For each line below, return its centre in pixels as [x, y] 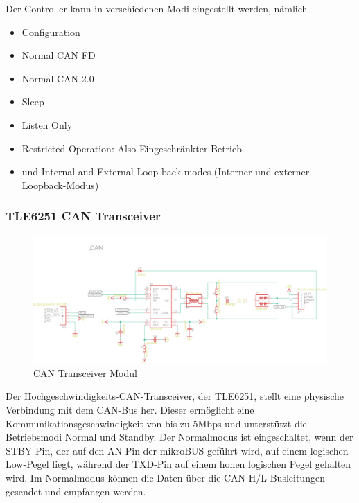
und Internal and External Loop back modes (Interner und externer [166, 171]
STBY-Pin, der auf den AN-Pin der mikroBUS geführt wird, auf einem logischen [177, 450]
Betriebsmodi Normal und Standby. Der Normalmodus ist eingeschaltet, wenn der [179, 437]
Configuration [51, 32]
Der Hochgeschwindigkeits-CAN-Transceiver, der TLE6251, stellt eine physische [175, 396]
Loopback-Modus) [60, 185]
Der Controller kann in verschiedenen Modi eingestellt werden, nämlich [157, 8]
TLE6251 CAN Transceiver [83, 216]
